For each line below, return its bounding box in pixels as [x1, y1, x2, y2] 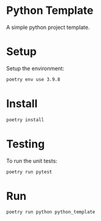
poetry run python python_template [6, 209, 96, 215]
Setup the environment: [6, 65, 64, 72]
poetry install [6, 117, 44, 123]
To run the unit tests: [6, 157, 58, 164]
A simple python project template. [6, 24, 90, 31]
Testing [6, 137, 45, 151]
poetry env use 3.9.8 [6, 76, 61, 82]
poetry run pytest [6, 168, 52, 175]
